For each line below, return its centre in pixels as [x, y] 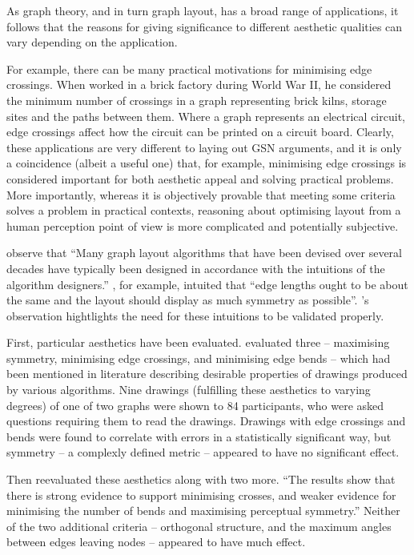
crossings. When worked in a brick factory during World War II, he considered [199, 84]
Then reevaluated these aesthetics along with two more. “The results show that [201, 479]
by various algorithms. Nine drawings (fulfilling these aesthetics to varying [189, 390]
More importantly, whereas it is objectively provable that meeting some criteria [201, 194]
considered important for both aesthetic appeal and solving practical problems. [200, 178]
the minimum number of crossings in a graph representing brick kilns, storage [197, 100]
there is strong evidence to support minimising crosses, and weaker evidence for [201, 495]
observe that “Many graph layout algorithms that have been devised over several [204, 253]
